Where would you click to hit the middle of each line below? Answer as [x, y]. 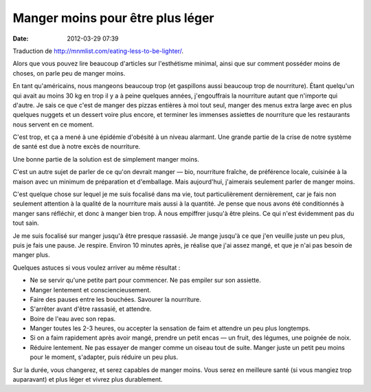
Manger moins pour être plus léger [113, 18]
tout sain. [26, 223]
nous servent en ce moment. [53, 124]
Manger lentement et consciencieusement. [90, 290]
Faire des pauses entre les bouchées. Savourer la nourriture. [116, 299]
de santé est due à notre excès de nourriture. [77, 146]
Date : [21, 39]
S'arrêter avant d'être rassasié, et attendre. [91, 309]
